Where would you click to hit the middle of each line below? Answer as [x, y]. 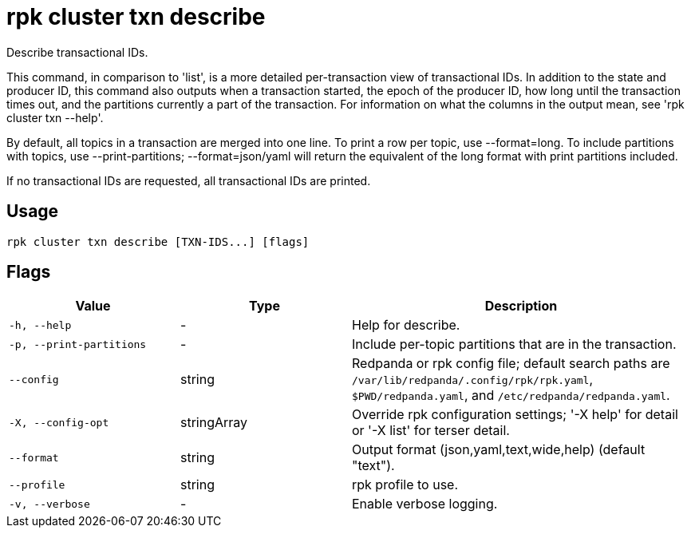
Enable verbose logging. [425, 504]
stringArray [214, 423]
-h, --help [40, 325]
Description [521, 306]
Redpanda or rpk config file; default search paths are [511, 364]
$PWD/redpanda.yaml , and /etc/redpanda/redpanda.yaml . [511, 396]
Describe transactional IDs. [77, 52]
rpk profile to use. [405, 485]
